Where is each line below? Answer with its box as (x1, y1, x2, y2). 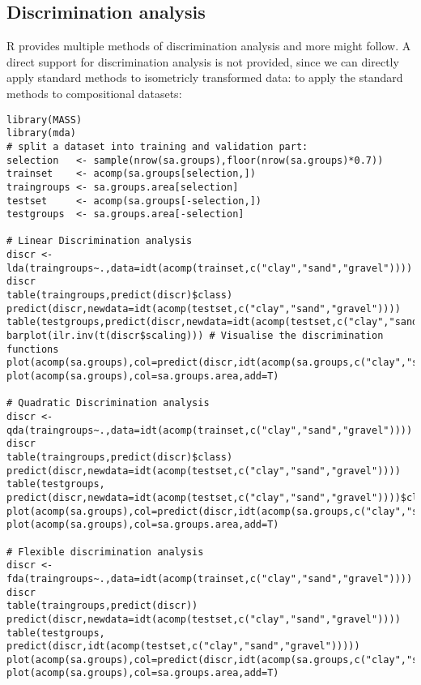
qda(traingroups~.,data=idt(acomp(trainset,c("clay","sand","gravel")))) (6, 424, 413, 436)
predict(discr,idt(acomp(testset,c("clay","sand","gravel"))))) (6, 640, 360, 653)
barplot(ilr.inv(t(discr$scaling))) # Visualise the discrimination (6, 330, 384, 342)
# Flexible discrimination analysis (6, 546, 204, 558)
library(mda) (6, 127, 76, 139)
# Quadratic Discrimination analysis (6, 397, 210, 409)
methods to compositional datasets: (6, 84, 182, 101)
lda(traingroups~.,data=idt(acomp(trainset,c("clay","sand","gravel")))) (6, 262, 413, 274)
